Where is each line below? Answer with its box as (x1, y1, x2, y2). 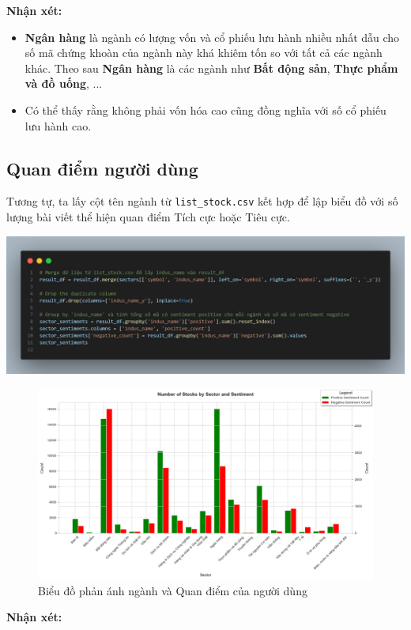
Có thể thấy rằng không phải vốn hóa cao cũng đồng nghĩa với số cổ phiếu (25, 101, 386, 118)
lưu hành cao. (25, 117, 92, 134)
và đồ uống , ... (25, 75, 103, 92)
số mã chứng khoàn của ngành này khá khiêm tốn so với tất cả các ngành (25, 44, 383, 61)
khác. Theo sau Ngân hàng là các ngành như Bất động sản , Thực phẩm (25, 59, 398, 76)
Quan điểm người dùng (6, 156, 198, 180)
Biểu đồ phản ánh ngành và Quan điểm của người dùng (38, 582, 307, 598)
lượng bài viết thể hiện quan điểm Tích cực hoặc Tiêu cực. (6, 209, 290, 225)
